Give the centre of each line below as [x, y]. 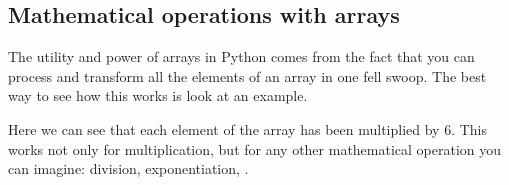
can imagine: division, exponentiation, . [128, 168]
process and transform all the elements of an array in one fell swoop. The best [247, 75]
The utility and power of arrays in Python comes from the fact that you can [241, 56]
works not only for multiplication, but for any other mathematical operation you [255, 148]
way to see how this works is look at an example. [158, 95]
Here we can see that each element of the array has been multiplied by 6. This [247, 128]
